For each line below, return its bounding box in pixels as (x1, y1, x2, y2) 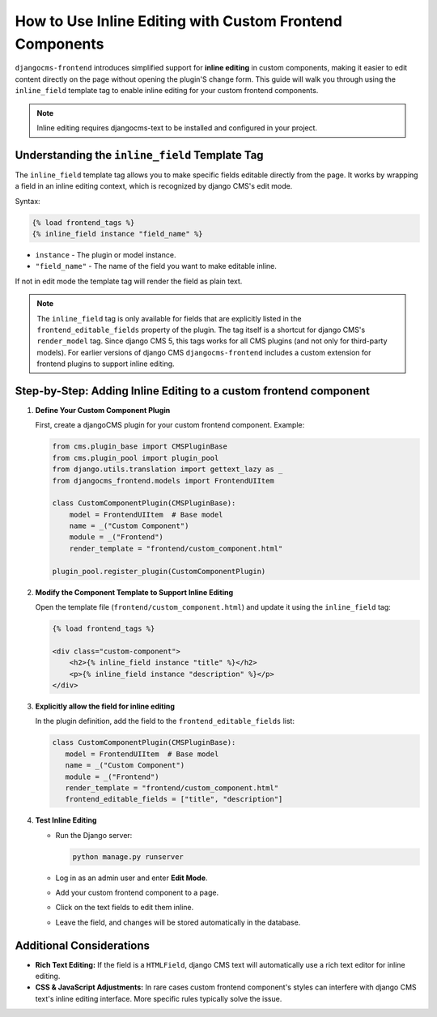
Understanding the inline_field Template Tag (15, 148, 264, 162)
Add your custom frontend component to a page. (55, 887, 218, 898)
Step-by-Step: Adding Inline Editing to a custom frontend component (15, 384, 370, 398)
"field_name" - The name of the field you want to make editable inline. (35, 262, 277, 271)
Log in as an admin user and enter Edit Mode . (55, 873, 208, 883)
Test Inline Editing (35, 815, 97, 825)
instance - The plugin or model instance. (35, 249, 176, 259)
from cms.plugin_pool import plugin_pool (52, 453, 219, 462)
